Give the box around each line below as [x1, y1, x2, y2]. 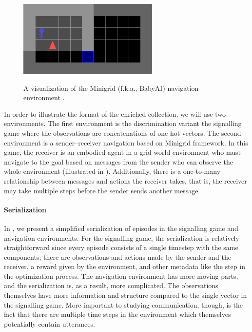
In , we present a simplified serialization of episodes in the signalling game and [4, 223, 238, 233]
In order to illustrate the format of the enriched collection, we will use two [4, 108, 226, 119]
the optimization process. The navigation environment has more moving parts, [4, 270, 238, 281]
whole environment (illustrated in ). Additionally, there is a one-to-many [4, 166, 221, 176]
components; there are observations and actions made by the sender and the [4, 251, 232, 262]
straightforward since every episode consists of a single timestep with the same [4, 242, 238, 252]
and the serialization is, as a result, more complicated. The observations [4, 280, 218, 290]
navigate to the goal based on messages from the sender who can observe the [4, 156, 233, 166]
